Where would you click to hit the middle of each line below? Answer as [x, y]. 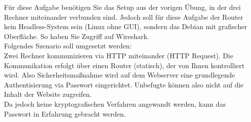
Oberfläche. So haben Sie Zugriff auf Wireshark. [77, 36]
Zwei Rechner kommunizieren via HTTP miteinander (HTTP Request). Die [119, 55]
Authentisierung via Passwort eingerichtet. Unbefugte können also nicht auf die [124, 84]
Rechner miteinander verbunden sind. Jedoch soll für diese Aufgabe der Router [124, 17]
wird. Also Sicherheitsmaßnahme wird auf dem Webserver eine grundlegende [120, 75]
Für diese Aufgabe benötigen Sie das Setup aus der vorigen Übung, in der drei [123, 7]
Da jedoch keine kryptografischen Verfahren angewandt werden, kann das [115, 103]
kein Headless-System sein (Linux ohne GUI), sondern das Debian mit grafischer [125, 26]
